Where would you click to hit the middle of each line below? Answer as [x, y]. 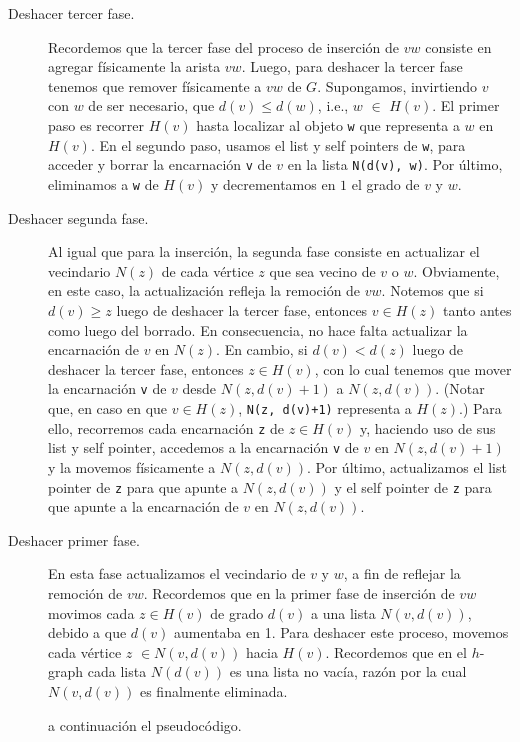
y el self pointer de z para [413, 486]
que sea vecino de [322, 270]
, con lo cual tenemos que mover [413, 368]
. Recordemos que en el [396, 651]
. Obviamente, [456, 270]
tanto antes [477, 309]
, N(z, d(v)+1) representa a [325, 408]
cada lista [117, 671]
